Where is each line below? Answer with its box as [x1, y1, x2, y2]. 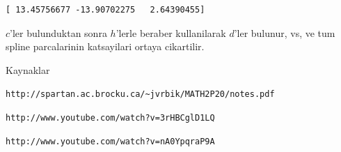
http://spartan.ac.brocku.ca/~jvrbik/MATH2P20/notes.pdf [6, 89, 275, 100]
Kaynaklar [6, 62, 50, 77]
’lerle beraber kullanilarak [116, 25, 226, 40]
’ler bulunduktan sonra [10, 25, 107, 40]
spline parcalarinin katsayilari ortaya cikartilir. [6, 39, 205, 54]
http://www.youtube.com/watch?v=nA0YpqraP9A [6, 136, 215, 146]
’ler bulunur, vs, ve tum [234, 25, 335, 40]
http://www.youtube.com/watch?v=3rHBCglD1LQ [6, 113, 215, 123]
